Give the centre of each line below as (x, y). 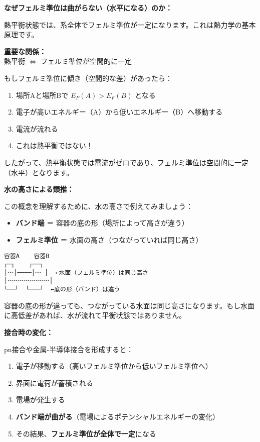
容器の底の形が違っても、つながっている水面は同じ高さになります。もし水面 (129, 305)
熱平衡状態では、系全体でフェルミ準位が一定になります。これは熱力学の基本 (130, 24)
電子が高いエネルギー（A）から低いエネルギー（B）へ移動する (119, 112)
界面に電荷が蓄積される (54, 382)
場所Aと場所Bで (42, 95)
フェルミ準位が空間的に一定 (86, 61)
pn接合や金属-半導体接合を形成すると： (69, 349)
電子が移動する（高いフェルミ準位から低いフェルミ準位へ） (114, 366)
